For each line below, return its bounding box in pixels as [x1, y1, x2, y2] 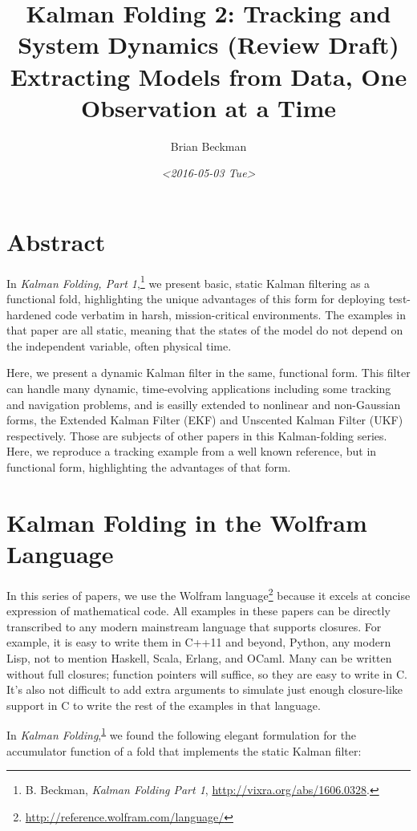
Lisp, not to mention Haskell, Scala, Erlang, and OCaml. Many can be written [6, 649, 392, 666]
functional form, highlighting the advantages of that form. [6, 459, 291, 475]
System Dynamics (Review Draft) [18, 28, 399, 61]
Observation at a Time [80, 91, 337, 124]
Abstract [6, 225, 106, 257]
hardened [6, 306, 52, 322]
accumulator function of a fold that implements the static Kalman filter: [6, 742, 362, 759]
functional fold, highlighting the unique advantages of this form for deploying [6, 290, 386, 307]
